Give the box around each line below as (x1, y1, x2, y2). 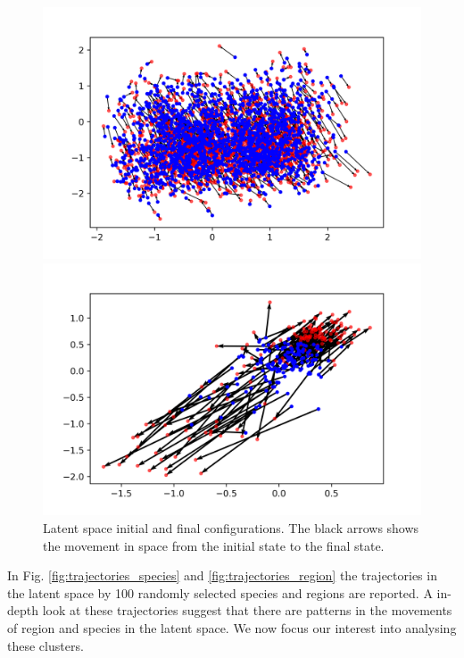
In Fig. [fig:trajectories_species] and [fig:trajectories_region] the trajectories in (7, 566, 437, 585)
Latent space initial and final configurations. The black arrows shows (43, 518, 419, 537)
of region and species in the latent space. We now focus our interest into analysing (7, 618, 457, 637)
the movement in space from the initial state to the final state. (43, 536, 385, 554)
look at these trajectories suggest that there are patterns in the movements (42, 601, 452, 620)
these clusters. (7, 636, 84, 654)
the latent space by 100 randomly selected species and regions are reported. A (7, 583, 433, 602)
